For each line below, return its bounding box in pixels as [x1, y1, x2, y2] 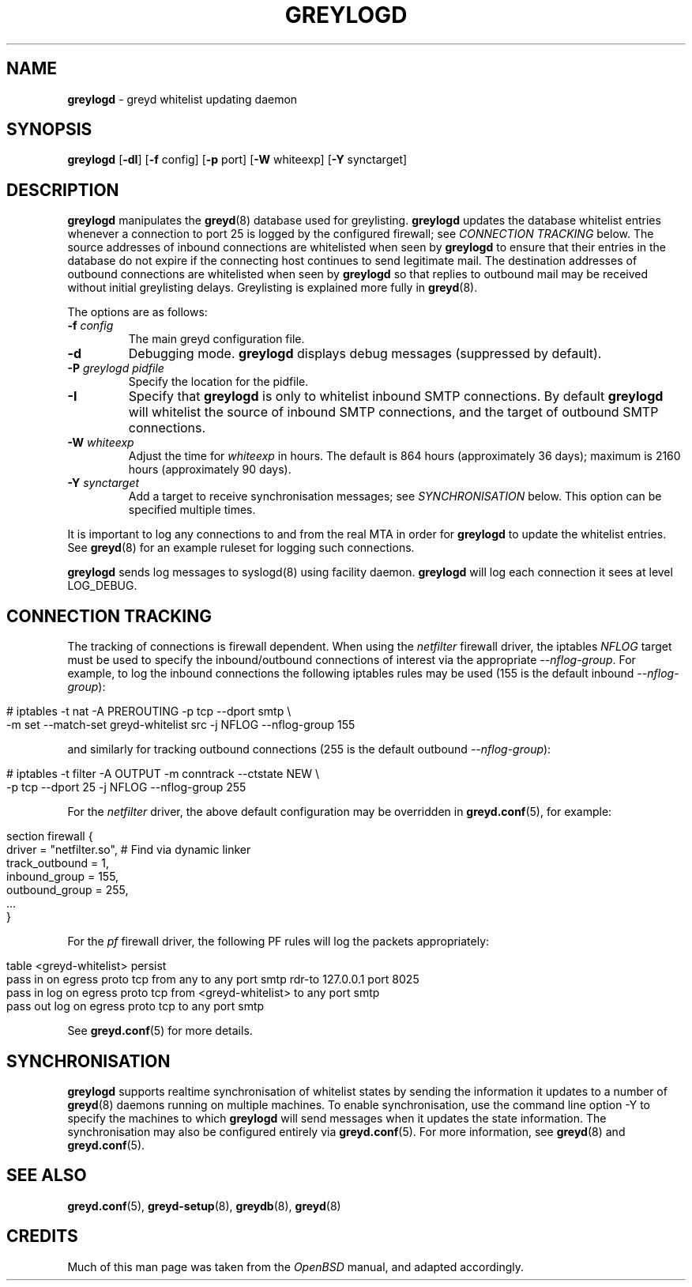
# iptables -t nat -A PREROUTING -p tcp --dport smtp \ [6, 704, 291, 719]
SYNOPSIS [6, 119, 92, 140]
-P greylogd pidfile [67, 361, 164, 376]
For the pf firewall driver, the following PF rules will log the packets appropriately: [67, 934, 490, 949]
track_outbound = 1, [6, 856, 109, 870]
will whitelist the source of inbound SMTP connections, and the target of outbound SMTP [128, 404, 659, 421]
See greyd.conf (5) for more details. [67, 1024, 253, 1038]
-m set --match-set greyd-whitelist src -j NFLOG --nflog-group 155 [6, 718, 355, 732]
